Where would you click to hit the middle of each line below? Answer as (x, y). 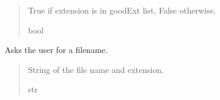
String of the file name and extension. (96, 69)
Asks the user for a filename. (56, 50)
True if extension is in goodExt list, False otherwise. (122, 10)
